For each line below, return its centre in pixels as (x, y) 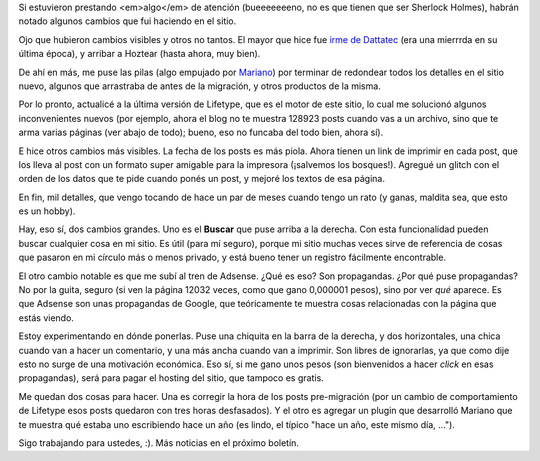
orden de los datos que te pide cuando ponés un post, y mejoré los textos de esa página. (201, 179)
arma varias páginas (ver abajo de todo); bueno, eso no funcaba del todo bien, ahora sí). (201, 132)
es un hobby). (47, 211)
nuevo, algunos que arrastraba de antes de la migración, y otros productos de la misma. (200, 86)
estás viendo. (46, 317)
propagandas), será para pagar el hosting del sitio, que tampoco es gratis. (171, 378)
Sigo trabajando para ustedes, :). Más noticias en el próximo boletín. (159, 442)
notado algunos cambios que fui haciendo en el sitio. (127, 21)
